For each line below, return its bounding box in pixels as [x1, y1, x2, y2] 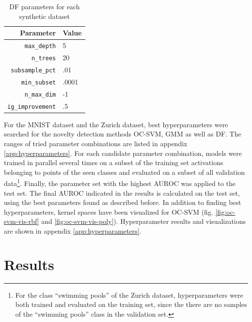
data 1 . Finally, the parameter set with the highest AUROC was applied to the [4, 177, 236, 188]
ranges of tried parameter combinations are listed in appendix [4, 138, 188, 148]
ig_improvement [7, 103, 56, 110]
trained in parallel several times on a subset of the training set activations [4, 157, 223, 168]
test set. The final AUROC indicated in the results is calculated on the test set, [4, 187, 240, 198]
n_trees [31, 54, 56, 62]
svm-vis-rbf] [4, 216, 39, 226]
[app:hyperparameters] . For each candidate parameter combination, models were [4, 148, 242, 158]
